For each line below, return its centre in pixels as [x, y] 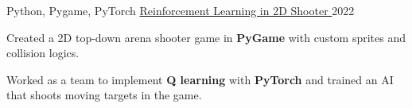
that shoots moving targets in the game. [104, 95]
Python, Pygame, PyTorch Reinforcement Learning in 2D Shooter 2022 [181, 10]
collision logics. [43, 53]
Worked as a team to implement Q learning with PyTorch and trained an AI [200, 79]
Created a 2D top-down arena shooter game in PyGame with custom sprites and [206, 37]
